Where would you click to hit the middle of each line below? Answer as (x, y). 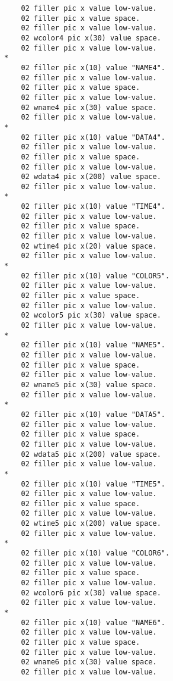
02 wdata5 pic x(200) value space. (91, 454)
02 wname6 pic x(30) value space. (89, 662)
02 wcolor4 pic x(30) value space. (91, 38)
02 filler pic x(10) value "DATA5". (93, 414)
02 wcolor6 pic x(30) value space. (91, 593)
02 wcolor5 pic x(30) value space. (91, 316)
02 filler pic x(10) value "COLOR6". (95, 553)
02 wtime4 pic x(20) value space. (89, 246)
